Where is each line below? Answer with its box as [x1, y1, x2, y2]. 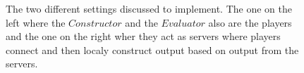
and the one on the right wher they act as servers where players [6, 29, 281, 44]
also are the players [208, 15, 292, 29]
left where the [6, 15, 66, 29]
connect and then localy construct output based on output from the [6, 42, 299, 57]
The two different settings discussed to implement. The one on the [6, 1, 292, 15]
